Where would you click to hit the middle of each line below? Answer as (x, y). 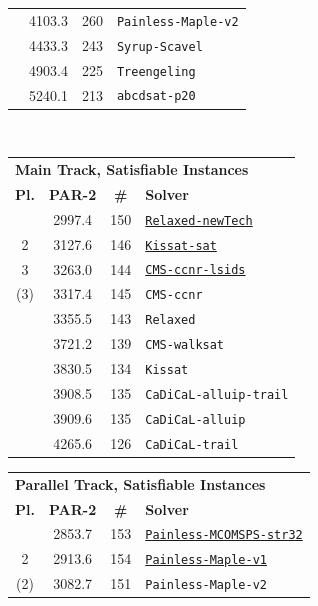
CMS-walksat (185, 345)
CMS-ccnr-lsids (195, 270)
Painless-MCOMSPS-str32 (224, 535)
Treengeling (156, 71)
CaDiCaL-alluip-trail (217, 395)
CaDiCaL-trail (192, 444)
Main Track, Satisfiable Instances (132, 168)
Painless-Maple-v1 (206, 560)
